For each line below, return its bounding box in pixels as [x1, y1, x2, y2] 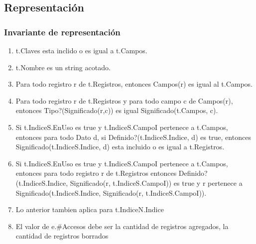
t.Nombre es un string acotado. [15, 62, 111, 72]
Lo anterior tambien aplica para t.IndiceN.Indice [15, 204, 164, 215]
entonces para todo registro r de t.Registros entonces [15, 168, 177, 178]
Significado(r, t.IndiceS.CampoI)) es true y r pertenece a [70, 177, 243, 188]
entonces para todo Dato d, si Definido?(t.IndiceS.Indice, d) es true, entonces [15, 131, 251, 142]
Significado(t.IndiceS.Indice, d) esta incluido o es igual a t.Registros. [15, 141, 225, 152]
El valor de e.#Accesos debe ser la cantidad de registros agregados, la [15, 221, 229, 231]
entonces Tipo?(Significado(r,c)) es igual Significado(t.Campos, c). [15, 105, 218, 116]
